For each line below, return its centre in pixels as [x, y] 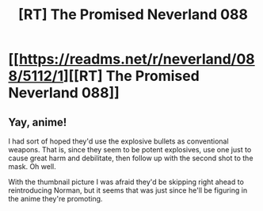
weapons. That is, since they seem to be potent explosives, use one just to [130, 150]
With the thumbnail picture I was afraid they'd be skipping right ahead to [126, 182]
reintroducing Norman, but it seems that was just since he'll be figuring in [128, 190]
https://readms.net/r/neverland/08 [137, 59]
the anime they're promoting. [55, 199]
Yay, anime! [38, 122]
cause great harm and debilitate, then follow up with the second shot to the [131, 158]
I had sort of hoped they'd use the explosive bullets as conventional [118, 141]
